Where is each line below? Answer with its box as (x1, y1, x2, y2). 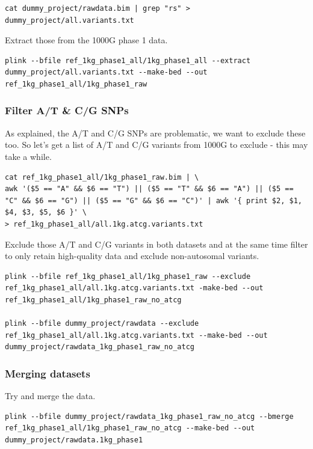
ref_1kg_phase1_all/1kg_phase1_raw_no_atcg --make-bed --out (5, 424, 255, 433)
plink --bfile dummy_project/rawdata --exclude (5, 319, 199, 328)
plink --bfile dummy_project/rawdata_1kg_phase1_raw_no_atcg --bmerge (5, 412, 294, 421)
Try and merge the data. (5, 389, 96, 402)
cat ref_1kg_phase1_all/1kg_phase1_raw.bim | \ (5, 173, 199, 182)
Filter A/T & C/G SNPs (5, 103, 129, 118)
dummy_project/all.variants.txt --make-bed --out (5, 68, 208, 77)
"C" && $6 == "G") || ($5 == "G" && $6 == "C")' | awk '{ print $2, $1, (5, 196, 302, 205)
